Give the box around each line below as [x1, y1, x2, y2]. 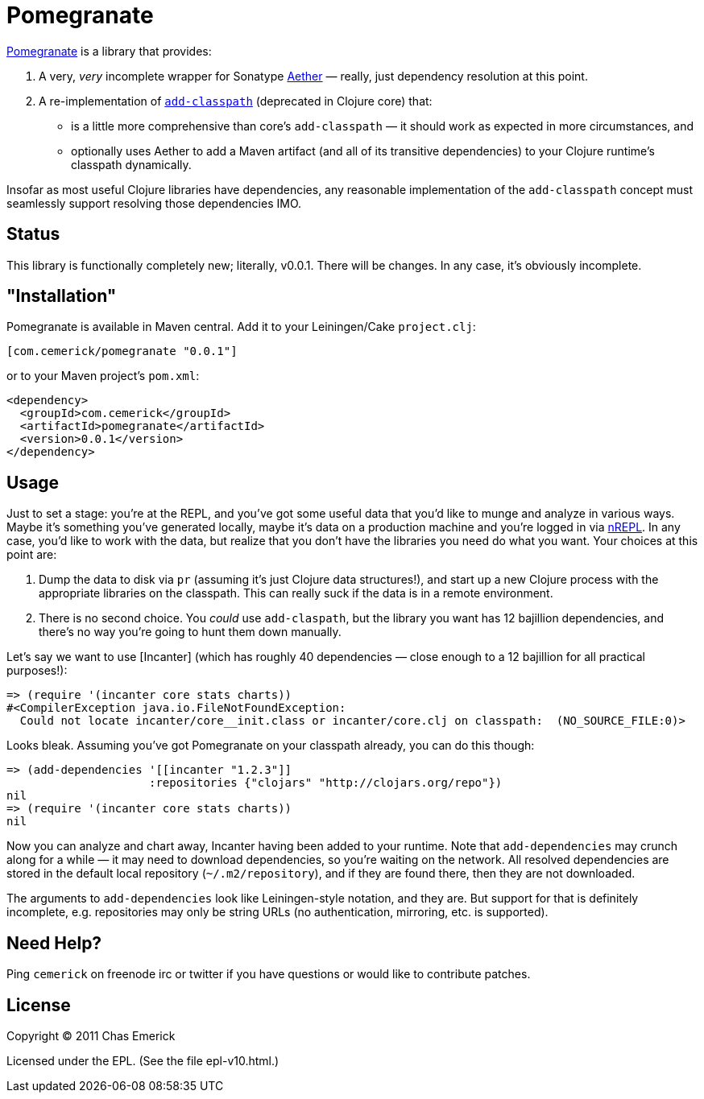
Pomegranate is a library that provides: [6, 43, 212, 58]
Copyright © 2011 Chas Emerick [6, 1028, 176, 1043]
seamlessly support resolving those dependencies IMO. [6, 196, 302, 210]
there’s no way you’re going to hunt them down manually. [39, 625, 342, 639]
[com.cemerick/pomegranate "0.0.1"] [6, 345, 238, 358]
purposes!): [6, 663, 68, 678]
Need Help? [6, 932, 102, 953]
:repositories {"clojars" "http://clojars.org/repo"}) [149, 776, 503, 790]
